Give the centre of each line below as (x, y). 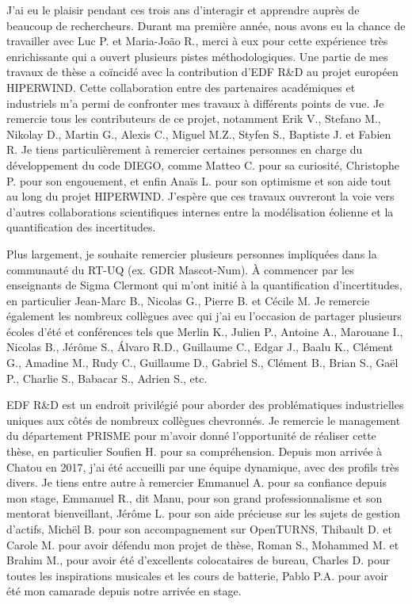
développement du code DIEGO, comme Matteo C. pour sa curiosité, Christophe (203, 164)
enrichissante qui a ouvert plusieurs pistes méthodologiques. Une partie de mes (197, 56)
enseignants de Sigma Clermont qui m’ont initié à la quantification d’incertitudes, (204, 285)
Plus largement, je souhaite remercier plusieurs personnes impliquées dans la (192, 253)
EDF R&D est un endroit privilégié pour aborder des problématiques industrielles (205, 405)
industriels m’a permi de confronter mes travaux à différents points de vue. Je (195, 103)
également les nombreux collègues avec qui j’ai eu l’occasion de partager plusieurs (204, 316)
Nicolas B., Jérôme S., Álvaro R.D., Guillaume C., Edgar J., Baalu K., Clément (200, 347)
